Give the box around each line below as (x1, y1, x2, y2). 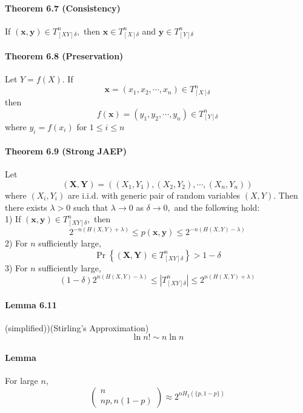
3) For (5, 261, 28, 274)
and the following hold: (174, 200, 260, 213)
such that (73, 200, 108, 213)
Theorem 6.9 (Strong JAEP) (5, 145, 127, 157)
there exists (5, 200, 47, 213)
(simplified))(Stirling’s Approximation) (5, 321, 149, 334)
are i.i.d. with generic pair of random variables (67, 188, 241, 201)
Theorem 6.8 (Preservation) (5, 50, 124, 62)
